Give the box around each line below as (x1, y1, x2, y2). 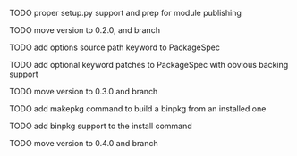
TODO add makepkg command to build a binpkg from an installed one (9, 103, 267, 114)
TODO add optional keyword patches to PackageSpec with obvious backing (9, 60, 289, 70)
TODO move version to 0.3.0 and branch (9, 86, 158, 96)
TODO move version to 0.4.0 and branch (9, 138, 158, 148)
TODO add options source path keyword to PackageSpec (9, 42, 221, 53)
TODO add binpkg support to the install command (9, 120, 192, 131)
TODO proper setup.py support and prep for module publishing (9, 8, 242, 18)
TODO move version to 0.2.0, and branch (9, 25, 161, 35)
